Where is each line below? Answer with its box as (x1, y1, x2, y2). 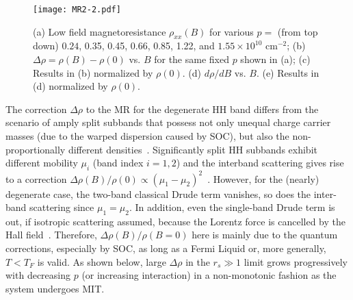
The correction (5, 101, 67, 116)
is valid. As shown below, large (37, 254, 166, 268)
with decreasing (5, 268, 71, 282)
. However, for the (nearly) (207, 171, 319, 186)
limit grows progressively (244, 254, 348, 268)
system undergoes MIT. (5, 281, 105, 295)
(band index (92, 155, 144, 170)
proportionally (5, 142, 66, 156)
